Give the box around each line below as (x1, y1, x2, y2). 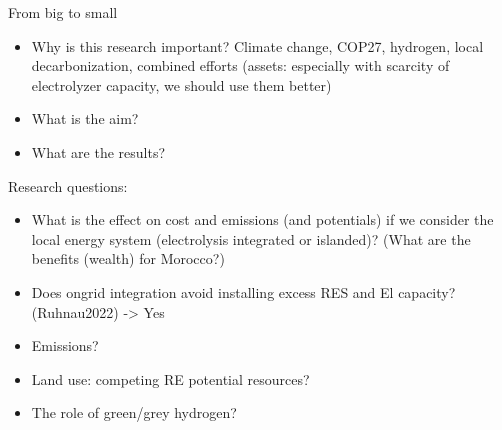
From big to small (8, 2, 118, 22)
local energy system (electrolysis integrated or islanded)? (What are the (31, 228, 471, 249)
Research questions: (8, 175, 128, 196)
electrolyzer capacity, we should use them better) (31, 74, 332, 95)
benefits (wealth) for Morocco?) (31, 248, 225, 269)
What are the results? (31, 141, 166, 162)
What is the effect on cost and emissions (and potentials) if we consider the (31, 209, 494, 230)
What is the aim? (31, 108, 139, 129)
